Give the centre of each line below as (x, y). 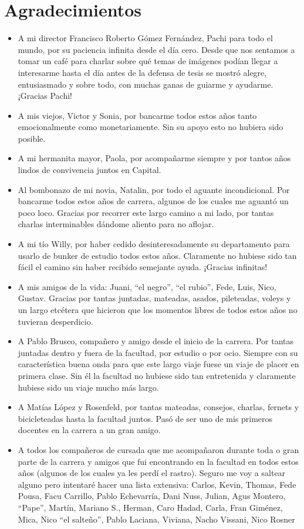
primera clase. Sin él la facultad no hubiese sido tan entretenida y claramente (157, 375)
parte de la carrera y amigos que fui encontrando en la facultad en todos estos (158, 461)
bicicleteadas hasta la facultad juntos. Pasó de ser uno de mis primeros (145, 418)
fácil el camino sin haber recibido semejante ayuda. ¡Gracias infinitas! (143, 267)
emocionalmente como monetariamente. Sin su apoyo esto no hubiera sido (151, 127)
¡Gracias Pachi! (45, 96)
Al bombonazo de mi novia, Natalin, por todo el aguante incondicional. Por (154, 189)
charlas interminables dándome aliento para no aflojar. (116, 224)
